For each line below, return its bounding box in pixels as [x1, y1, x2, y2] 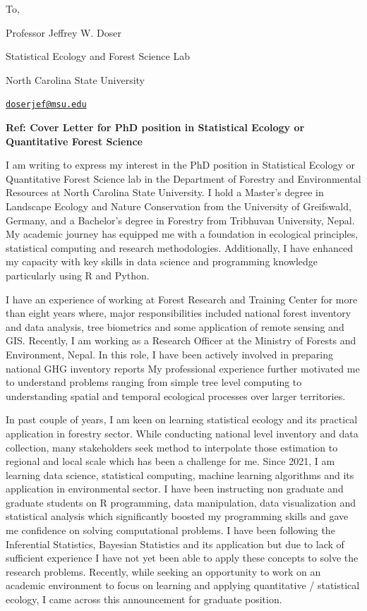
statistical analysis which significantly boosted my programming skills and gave [6, 509, 349, 524]
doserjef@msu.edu [6, 99, 87, 110]
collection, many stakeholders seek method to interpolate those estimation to [6, 440, 338, 454]
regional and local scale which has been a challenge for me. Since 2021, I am [6, 454, 335, 468]
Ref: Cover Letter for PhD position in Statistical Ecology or [6, 120, 305, 135]
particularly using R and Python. [6, 267, 150, 282]
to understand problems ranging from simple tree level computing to [6, 375, 302, 389]
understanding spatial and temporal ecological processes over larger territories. [6, 388, 346, 403]
